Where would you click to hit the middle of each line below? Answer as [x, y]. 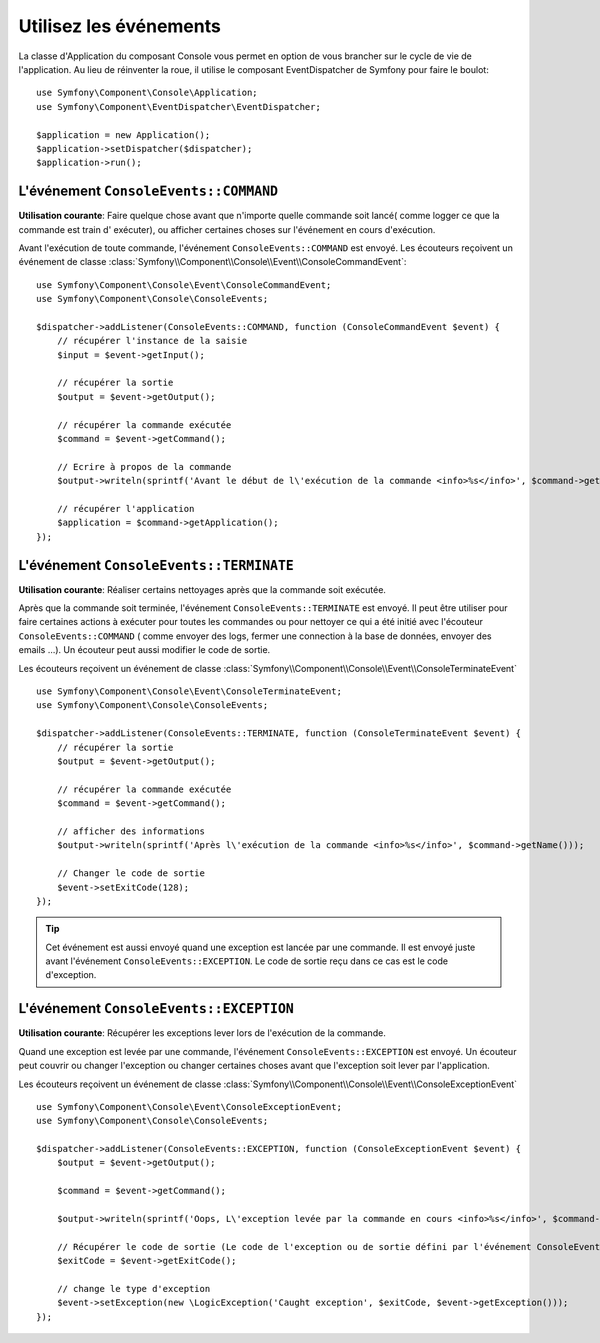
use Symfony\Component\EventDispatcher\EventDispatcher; [179, 106]
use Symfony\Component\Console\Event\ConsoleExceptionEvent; [189, 1106]
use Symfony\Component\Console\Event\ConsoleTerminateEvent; [189, 691]
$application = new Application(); [123, 134]
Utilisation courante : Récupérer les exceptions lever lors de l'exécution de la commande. [202, 1033]
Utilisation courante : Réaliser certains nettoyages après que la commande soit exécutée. [202, 589]
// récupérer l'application [125, 508]
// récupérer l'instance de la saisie [152, 341]
